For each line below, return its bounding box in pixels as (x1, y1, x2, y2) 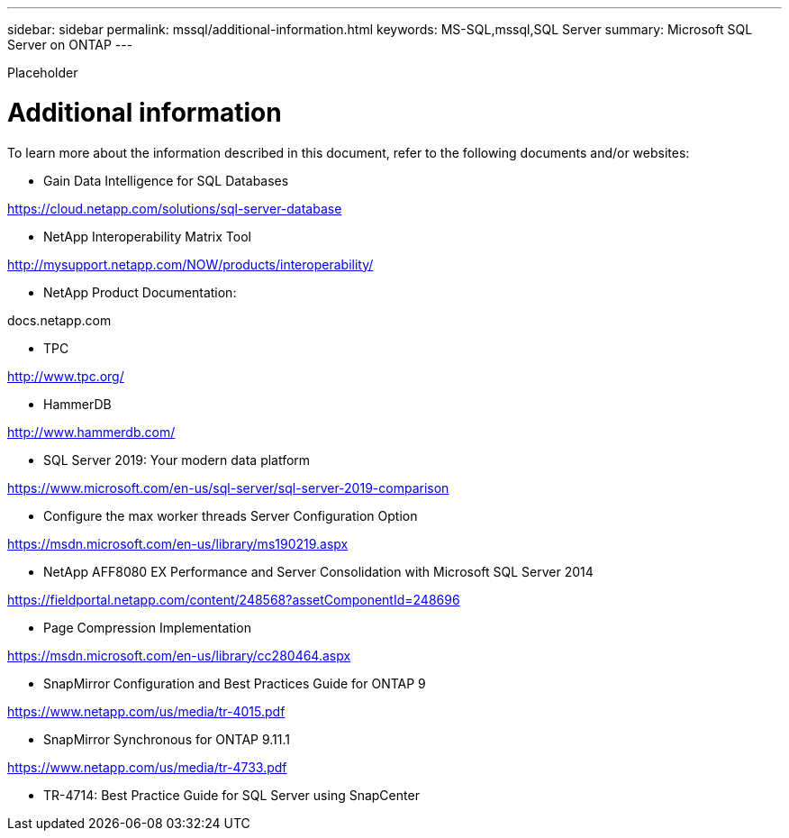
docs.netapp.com (7, 312, 112, 328)
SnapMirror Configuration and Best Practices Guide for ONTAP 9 (43, 675, 426, 691)
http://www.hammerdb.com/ (7, 424, 176, 440)
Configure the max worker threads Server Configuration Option (43, 507, 418, 524)
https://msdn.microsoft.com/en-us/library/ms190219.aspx (7, 535, 349, 551)
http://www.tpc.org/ (7, 368, 124, 384)
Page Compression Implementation (43, 619, 251, 635)
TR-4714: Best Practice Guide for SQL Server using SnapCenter (43, 787, 420, 803)
